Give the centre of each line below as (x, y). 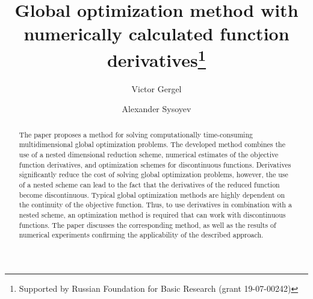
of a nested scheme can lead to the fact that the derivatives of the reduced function (149, 185)
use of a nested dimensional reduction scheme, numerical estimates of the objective (149, 155)
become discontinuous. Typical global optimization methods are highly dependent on (152, 194)
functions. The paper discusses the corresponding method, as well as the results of (147, 225)
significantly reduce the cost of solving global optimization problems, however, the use (153, 175)
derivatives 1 (156, 58)
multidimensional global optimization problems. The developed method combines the (152, 144)
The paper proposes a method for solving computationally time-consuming (136, 134)
